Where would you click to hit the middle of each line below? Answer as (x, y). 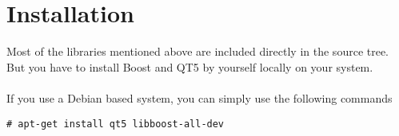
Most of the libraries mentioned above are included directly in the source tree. (198, 51)
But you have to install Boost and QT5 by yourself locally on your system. (190, 66)
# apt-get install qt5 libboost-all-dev (116, 124)
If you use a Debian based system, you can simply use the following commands (199, 97)
